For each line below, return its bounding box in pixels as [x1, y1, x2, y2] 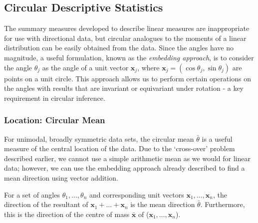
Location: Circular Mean [4, 114, 105, 126]
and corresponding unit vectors [89, 189, 184, 200]
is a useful [202, 133, 233, 144]
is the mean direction [130, 199, 195, 210]
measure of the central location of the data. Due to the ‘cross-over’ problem [4, 143, 235, 154]
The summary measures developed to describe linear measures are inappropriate [4, 23, 250, 33]
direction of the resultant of [4, 199, 88, 210]
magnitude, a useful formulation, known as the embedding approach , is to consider [4, 52, 254, 62]
